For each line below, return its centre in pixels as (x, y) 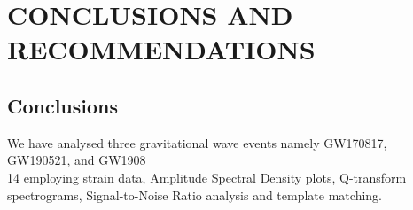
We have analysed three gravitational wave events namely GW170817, (197, 142)
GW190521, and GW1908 (77, 160)
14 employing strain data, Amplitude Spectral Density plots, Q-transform (207, 177)
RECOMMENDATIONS (161, 49)
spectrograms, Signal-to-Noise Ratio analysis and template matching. (195, 194)
